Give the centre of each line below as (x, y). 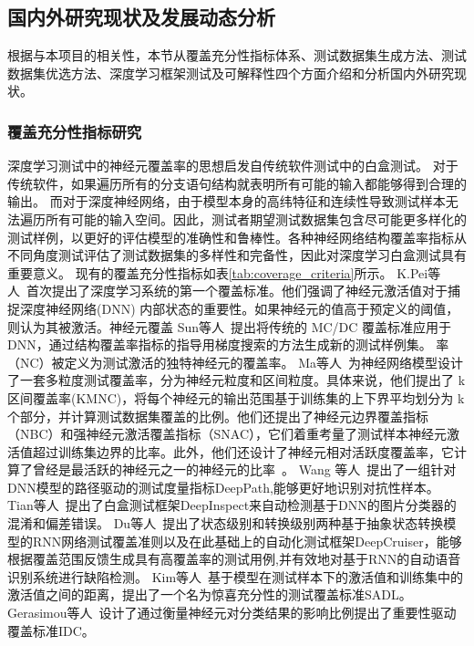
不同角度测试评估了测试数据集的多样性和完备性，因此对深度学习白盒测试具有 (237, 255)
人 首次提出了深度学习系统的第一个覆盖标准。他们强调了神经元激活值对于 (227, 291)
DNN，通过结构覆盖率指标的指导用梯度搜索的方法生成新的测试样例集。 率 (228, 344)
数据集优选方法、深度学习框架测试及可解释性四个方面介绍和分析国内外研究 (231, 73)
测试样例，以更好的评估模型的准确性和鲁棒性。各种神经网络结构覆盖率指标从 (237, 237)
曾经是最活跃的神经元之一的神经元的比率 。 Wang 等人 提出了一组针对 (244, 469)
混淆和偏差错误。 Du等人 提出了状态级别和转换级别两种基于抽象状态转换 (226, 523)
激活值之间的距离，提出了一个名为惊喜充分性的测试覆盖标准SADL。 (210, 594)
